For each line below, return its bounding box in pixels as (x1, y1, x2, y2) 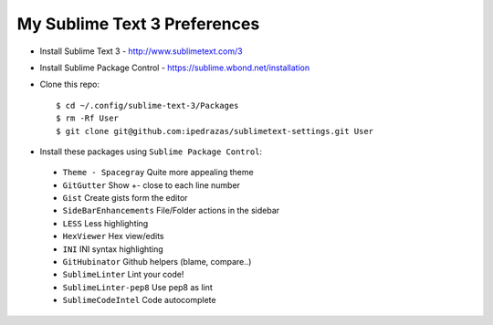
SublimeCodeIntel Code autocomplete (62, 295, 216, 306)
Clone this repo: (39, 79, 100, 90)
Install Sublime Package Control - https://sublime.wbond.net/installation (39, 62, 310, 73)
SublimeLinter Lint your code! (62, 269, 184, 280)
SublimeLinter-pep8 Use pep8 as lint (62, 281, 214, 292)
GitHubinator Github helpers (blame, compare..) (62, 257, 252, 267)
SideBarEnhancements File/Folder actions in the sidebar (62, 205, 280, 216)
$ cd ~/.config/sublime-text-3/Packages (56, 100, 239, 110)
